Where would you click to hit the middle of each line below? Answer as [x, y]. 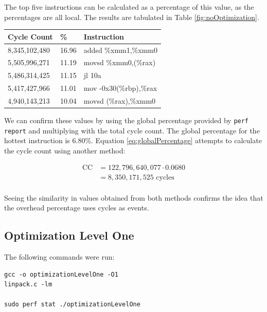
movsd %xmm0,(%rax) [120, 62]
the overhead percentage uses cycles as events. [77, 208]
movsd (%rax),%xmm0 [120, 100]
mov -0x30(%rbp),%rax [120, 88]
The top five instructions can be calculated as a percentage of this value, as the [129, 7]
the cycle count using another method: [65, 150]
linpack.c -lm [28, 285]
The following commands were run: [59, 256]
